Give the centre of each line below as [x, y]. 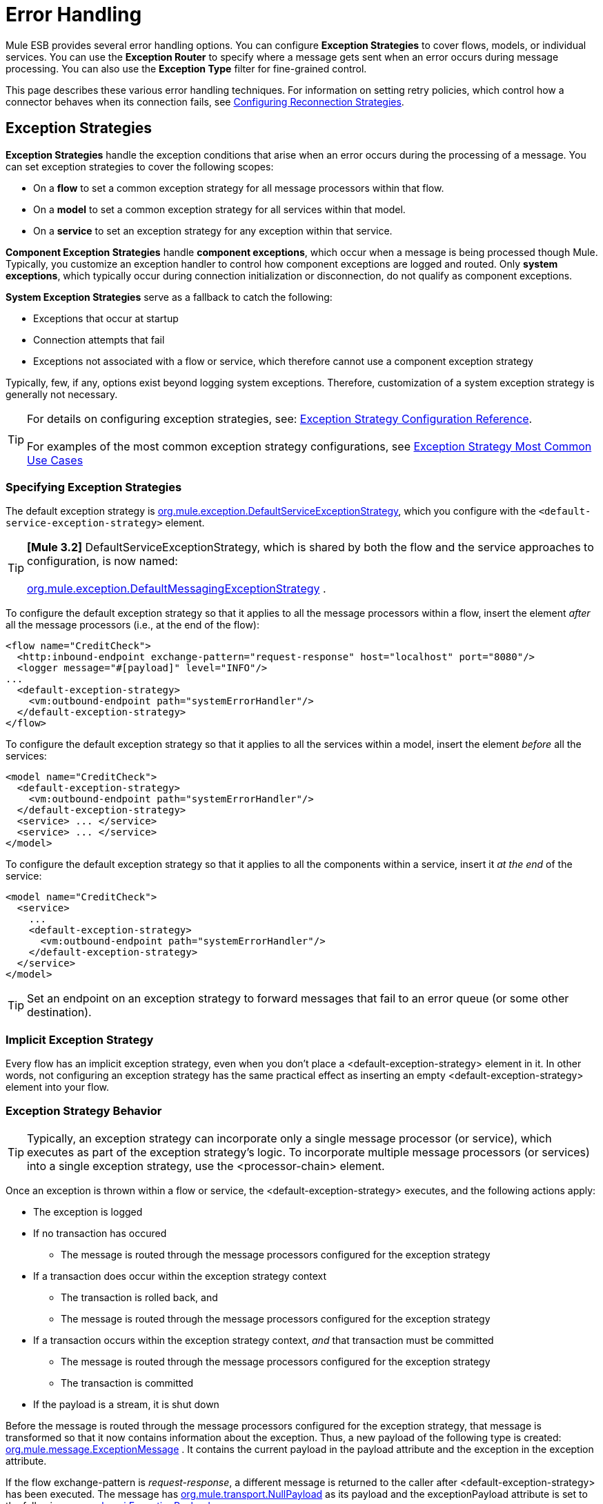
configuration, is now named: [102, 561]
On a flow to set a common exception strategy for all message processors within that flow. [239, 188]
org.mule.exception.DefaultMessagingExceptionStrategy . [177, 589]
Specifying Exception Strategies [94, 487]
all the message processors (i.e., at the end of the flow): [132, 625]
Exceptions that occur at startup [106, 318]
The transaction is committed [127, 1383]
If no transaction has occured [100, 1233]
